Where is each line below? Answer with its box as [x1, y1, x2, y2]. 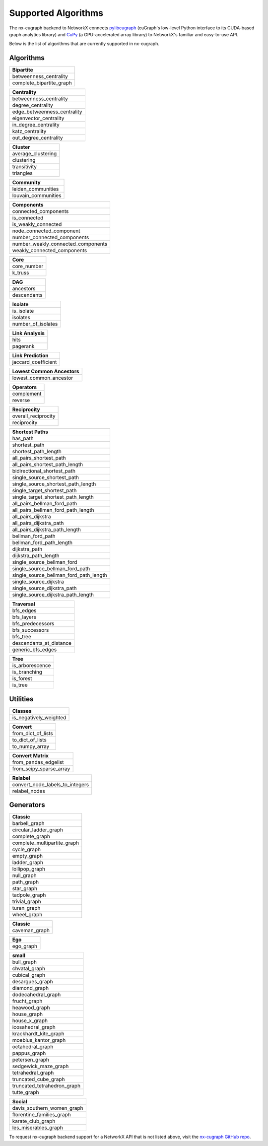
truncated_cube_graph [12, 1076, 65, 1083]
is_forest [12, 675, 32, 682]
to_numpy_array [12, 742, 50, 749]
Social [12, 1098, 27, 1105]
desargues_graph [12, 978, 53, 985]
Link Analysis [12, 330, 45, 337]
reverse [12, 397, 30, 404]
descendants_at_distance [12, 640, 72, 647]
